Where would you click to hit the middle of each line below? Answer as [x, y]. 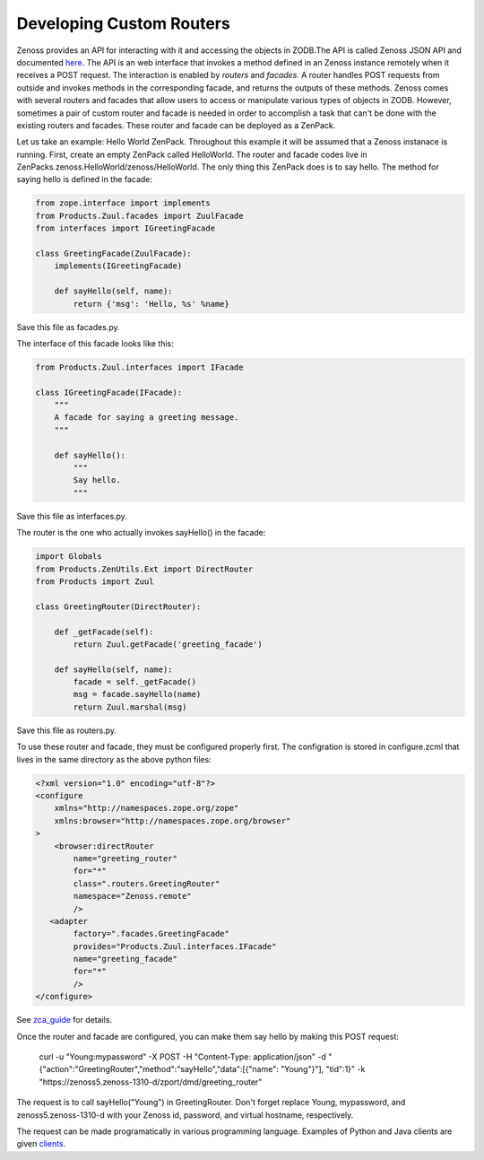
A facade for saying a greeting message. [147, 418]
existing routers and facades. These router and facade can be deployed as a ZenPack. [176, 125]
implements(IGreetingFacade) [118, 266]
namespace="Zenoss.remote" [132, 896]
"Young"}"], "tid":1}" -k [323, 1069]
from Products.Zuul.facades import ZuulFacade [139, 216]
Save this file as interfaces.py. [72, 516]
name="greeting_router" [125, 858]
